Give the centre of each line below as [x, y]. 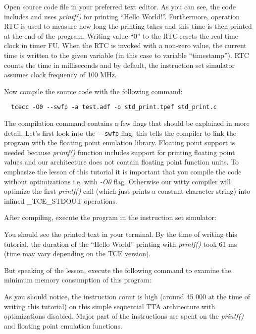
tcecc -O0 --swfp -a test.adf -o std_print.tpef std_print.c [114, 107]
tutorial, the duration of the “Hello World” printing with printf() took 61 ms [121, 244]
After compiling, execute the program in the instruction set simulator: [110, 217]
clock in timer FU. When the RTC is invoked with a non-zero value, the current [125, 45]
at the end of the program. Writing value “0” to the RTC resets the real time [121, 35]
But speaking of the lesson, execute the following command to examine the [118, 270]
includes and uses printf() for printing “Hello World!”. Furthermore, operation [122, 16]
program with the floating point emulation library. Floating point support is [120, 142]
